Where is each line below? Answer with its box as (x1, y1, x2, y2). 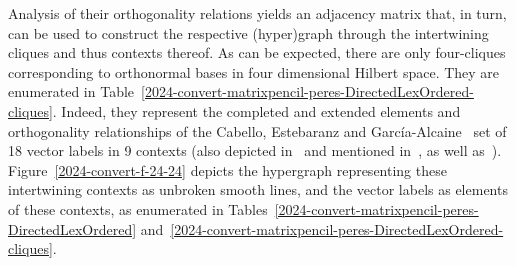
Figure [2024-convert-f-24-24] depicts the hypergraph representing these (8, 159, 447, 180)
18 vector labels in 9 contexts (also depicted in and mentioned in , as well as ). (8, 140, 502, 161)
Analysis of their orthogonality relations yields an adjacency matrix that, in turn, (8, 3, 507, 23)
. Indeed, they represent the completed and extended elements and (52, 100, 461, 121)
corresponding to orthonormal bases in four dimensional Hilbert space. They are (8, 61, 500, 82)
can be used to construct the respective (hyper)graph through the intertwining (8, 22, 489, 43)
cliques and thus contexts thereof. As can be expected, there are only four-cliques (8, 42, 506, 63)
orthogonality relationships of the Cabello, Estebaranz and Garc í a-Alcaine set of (8, 120, 507, 141)
